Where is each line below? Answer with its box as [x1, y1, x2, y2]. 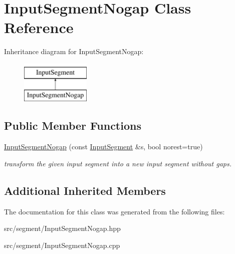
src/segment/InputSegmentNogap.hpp [4, 223, 121, 233]
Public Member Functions [4, 118, 141, 133]
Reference [4, 17, 74, 38]
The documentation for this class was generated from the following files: [4, 206, 225, 216]
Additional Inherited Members [4, 182, 166, 198]
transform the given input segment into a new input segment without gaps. [4, 158, 232, 168]
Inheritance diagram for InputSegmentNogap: [4, 46, 144, 57]
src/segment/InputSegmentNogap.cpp [4, 239, 120, 250]
